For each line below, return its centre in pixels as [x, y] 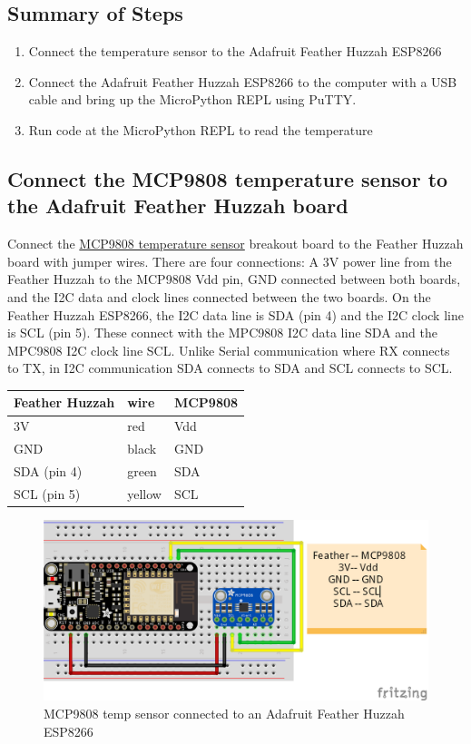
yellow [144, 493]
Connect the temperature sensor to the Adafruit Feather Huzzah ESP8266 [235, 51]
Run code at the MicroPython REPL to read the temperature [201, 129]
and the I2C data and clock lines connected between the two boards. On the [219, 296]
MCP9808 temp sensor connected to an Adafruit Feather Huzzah [224, 714]
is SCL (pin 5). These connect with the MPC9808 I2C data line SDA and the [222, 333]
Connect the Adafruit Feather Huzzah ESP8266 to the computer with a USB [243, 81]
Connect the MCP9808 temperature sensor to [228, 178]
